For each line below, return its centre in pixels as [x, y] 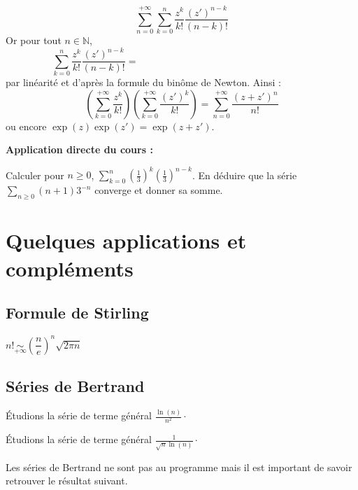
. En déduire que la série [244, 175]
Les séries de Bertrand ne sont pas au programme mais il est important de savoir [179, 467]
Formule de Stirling [77, 313]
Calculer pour [35, 175]
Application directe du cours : [79, 149]
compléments [70, 268]
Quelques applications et [126, 240]
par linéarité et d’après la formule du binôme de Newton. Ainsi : [143, 82]
